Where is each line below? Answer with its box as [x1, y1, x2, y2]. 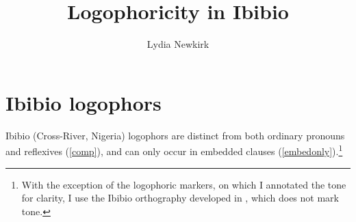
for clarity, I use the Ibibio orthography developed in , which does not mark [21, 191, 339, 205]
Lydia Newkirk [147, 37, 209, 51]
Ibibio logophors [5, 88, 162, 116]
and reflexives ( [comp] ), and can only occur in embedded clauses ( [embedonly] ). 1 [5, 142, 343, 158]
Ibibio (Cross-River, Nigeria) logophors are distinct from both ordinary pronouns [5, 128, 345, 142]
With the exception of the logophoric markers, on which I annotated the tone [21, 177, 346, 191]
